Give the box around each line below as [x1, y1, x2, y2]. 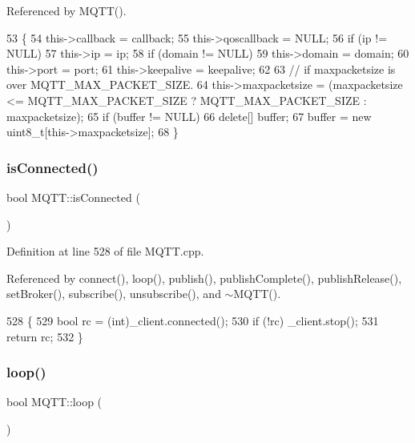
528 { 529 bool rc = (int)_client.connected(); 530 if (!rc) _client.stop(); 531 [6, 312, 379, 328]
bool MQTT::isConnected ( [6, 188, 140, 205]
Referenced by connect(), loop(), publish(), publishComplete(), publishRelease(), [6, 269, 402, 286]
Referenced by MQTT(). [6, 2, 127, 18]
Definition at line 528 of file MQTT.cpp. [6, 243, 204, 260]
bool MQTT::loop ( [6, 393, 103, 410]
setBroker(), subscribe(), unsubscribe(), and [6, 285, 221, 302]
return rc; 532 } [6, 328, 83, 344]
